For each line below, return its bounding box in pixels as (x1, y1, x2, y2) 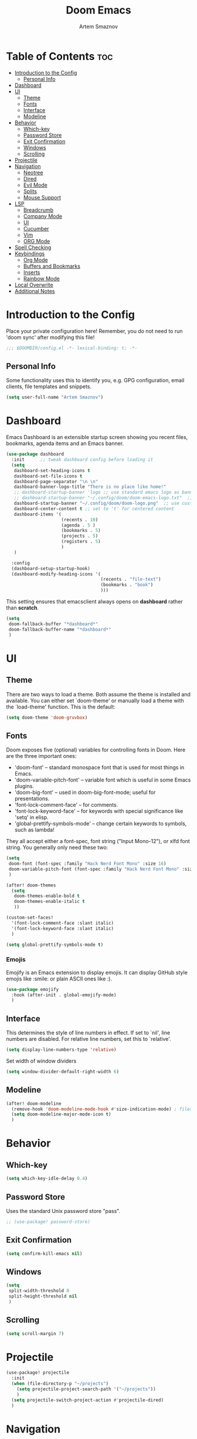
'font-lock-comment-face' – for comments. (14, 801, 118, 808)
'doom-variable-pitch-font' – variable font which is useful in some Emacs (14, 776, 191, 784)
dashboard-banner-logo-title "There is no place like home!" (13, 484, 167, 490)
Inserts (23, 268, 40, 276)
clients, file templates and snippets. (6, 383, 92, 390)
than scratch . (6, 604, 39, 611)
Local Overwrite (14, 281, 54, 288)
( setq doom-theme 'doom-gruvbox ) (6, 715, 88, 720)
